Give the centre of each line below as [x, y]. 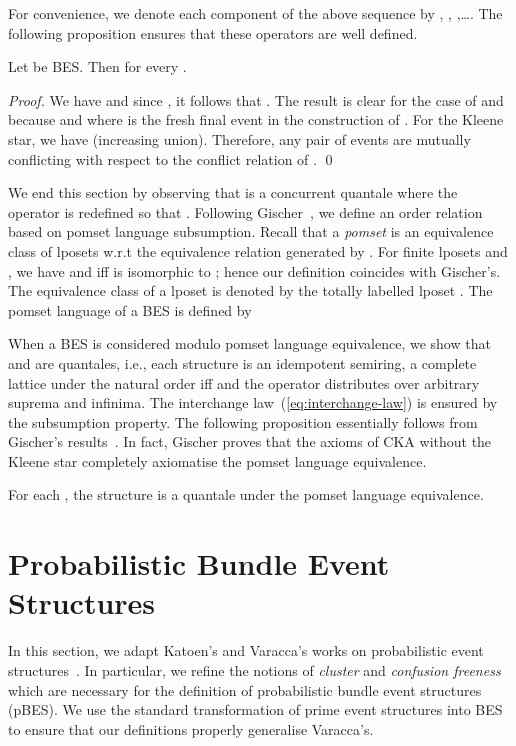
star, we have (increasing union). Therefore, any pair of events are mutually [239, 138]
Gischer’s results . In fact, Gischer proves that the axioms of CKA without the [250, 441]
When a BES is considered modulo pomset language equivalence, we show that [249, 343]
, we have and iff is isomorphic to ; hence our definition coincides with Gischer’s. [254, 270]
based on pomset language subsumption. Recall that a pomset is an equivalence [251, 231]
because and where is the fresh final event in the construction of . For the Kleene [256, 119]
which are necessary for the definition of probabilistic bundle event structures [245, 689]
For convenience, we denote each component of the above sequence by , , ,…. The [255, 13]
